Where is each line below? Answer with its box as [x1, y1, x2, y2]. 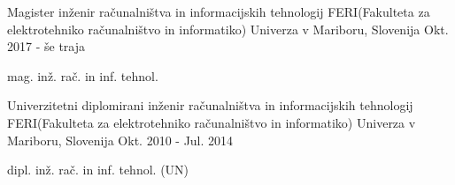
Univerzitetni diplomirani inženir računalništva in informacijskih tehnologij [7, 96, 413, 115]
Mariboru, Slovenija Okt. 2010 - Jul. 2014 [7, 130, 234, 149]
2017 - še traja [7, 37, 85, 55]
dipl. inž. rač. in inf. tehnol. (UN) [7, 160, 189, 179]
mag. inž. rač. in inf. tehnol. [7, 66, 158, 85]
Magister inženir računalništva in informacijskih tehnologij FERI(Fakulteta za [7, 3, 430, 20]
